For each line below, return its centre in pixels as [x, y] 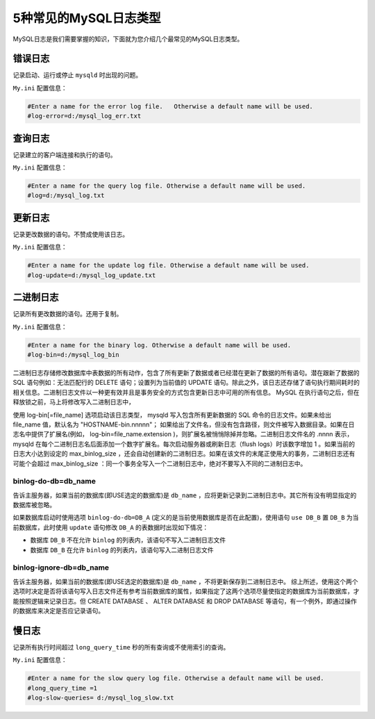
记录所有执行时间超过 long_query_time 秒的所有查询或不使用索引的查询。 [121, 647]
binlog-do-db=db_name [55, 481]
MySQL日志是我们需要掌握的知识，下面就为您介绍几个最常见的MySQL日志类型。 [128, 39]
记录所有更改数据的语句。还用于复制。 [68, 314]
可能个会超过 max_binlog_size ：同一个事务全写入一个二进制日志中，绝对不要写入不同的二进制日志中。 [160, 463]
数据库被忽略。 [34, 505]
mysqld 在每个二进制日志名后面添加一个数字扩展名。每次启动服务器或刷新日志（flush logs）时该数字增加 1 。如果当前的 [184, 444]
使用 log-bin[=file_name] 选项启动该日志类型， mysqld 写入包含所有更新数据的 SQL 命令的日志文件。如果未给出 [172, 415]
